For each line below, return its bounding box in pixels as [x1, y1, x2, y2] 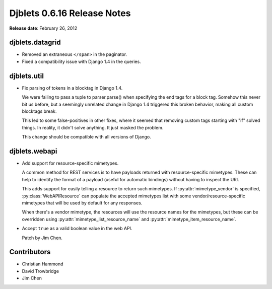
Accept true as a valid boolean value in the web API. [22, 226, 132, 232]
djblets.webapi [9, 147, 57, 156]
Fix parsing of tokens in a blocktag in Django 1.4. [22, 85, 123, 91]
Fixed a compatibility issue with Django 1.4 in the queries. [22, 58, 141, 64]
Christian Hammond [22, 261, 63, 267]
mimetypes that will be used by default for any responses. [22, 199, 143, 206]
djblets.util [9, 71, 44, 80]
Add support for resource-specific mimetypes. [22, 160, 119, 166]
